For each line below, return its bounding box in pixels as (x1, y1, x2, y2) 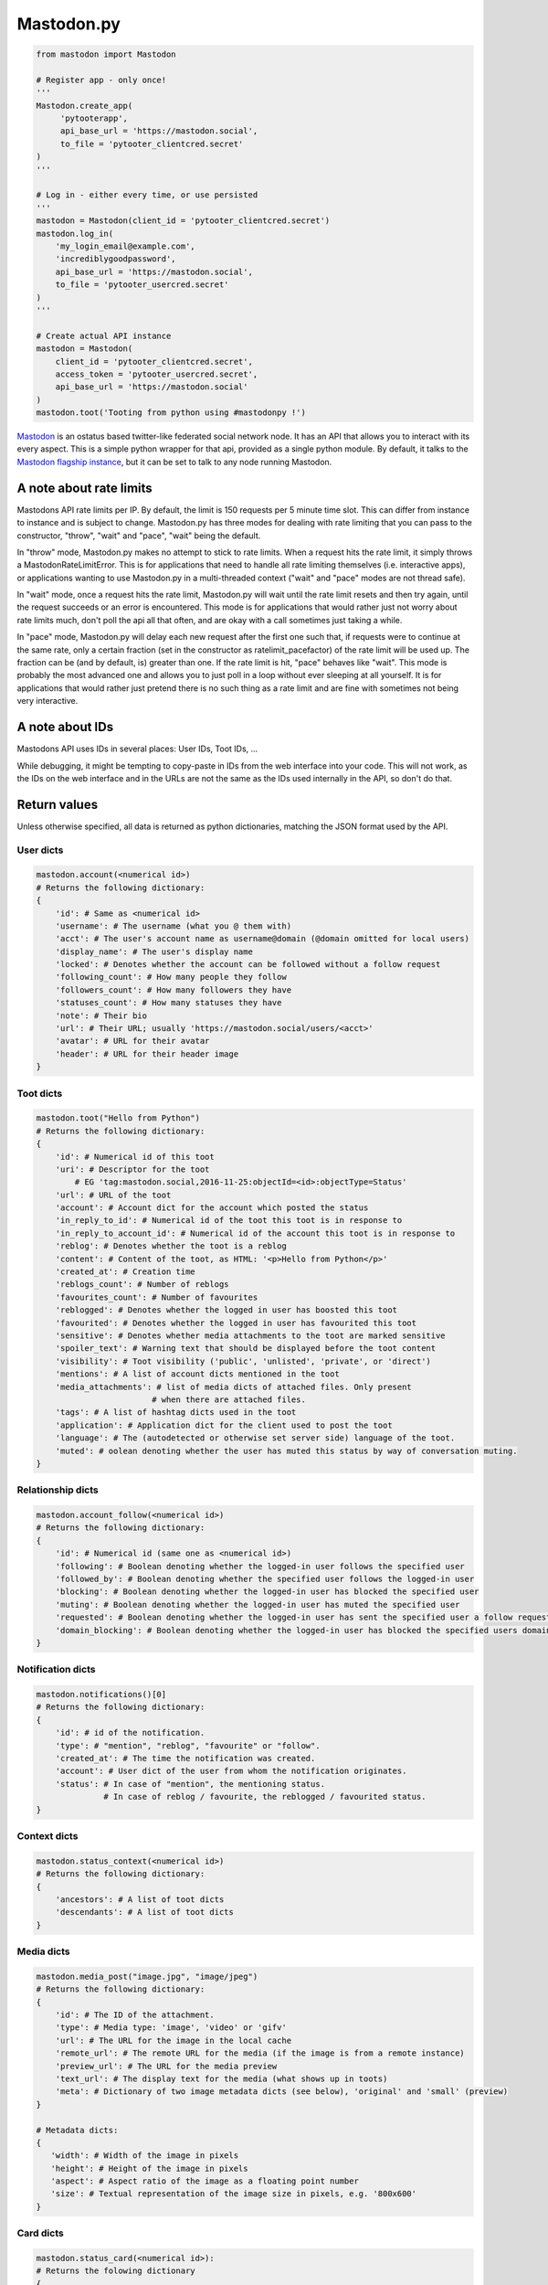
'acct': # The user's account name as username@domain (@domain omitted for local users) (55, 933, 470, 944)
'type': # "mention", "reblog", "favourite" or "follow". (55, 1740, 321, 1750)
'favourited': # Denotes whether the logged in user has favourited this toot (55, 1317, 417, 1328)
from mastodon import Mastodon (36, 49, 177, 59)
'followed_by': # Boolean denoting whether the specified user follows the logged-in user (55, 1574, 475, 1584)
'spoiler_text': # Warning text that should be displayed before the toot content (55, 1344, 437, 1354)
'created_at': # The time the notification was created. (55, 1753, 316, 1764)
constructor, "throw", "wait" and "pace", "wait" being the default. (16, 530, 261, 541)
